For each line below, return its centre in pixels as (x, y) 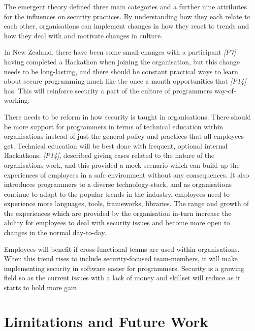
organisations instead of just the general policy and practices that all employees (124, 136)
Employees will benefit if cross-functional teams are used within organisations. (122, 249)
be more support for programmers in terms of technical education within (114, 126)
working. (17, 100)
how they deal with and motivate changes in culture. (83, 35)
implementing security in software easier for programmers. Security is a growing (124, 268)
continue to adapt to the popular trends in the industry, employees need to (117, 194)
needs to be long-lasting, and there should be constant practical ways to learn (121, 71)
